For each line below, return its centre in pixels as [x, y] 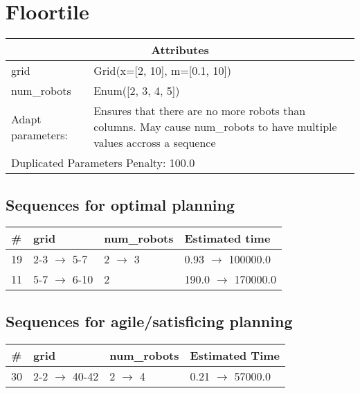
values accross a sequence [155, 143]
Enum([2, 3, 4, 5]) [137, 91]
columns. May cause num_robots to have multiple [215, 127]
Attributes [180, 50]
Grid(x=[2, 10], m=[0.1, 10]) [163, 71]
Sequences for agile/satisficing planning [149, 321]
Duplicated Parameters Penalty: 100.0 [103, 163]
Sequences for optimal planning [120, 204]
